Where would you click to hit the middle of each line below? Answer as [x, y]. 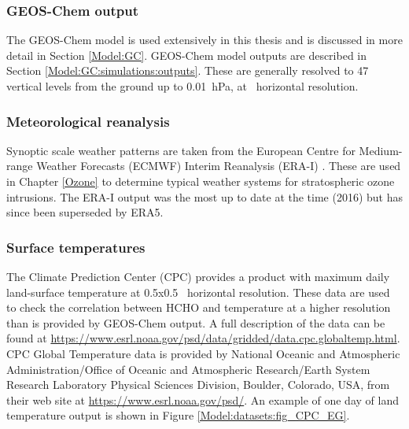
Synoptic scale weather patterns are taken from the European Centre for [181, 150]
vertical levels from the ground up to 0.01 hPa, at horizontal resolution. [182, 86]
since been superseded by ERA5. [85, 212]
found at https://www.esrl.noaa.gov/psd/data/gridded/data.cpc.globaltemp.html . [203, 338]
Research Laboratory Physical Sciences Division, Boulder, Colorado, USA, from [198, 385]
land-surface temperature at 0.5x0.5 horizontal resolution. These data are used [198, 292]
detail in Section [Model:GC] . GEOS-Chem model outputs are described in [187, 55]
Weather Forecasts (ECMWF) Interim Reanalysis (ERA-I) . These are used [219, 166]
